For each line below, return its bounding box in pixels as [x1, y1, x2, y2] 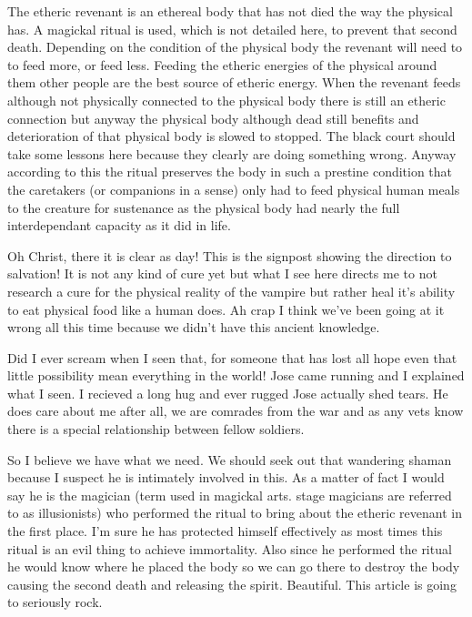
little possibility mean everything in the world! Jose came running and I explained [7, 366, 465, 385]
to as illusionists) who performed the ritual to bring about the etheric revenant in [7, 503, 462, 522]
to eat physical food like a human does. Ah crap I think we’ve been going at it [7, 299, 445, 319]
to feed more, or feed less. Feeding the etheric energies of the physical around [7, 55, 437, 74]
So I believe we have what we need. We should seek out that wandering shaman [7, 450, 452, 469]
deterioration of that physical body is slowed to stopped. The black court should [7, 126, 456, 146]
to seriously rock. [7, 592, 103, 612]
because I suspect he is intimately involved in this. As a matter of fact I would [7, 468, 445, 487]
